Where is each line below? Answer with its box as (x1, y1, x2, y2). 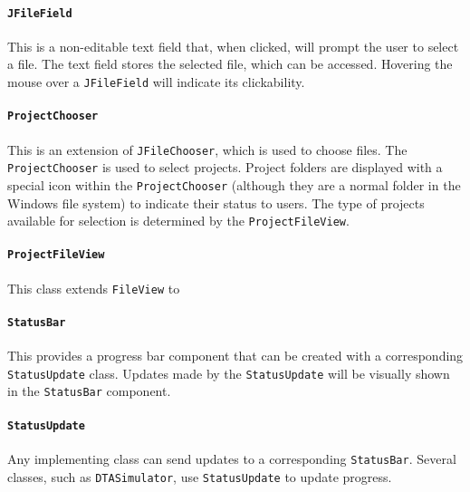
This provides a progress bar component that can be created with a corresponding (7, 346, 464, 365)
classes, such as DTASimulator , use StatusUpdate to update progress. (7, 467, 392, 486)
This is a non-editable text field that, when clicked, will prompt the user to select (7, 36, 459, 55)
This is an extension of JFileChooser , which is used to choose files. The (7, 140, 408, 159)
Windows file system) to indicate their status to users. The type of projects (7, 193, 425, 212)
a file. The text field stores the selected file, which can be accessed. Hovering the (7, 54, 453, 73)
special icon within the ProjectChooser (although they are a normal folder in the (7, 175, 461, 194)
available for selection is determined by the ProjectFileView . (7, 211, 350, 230)
